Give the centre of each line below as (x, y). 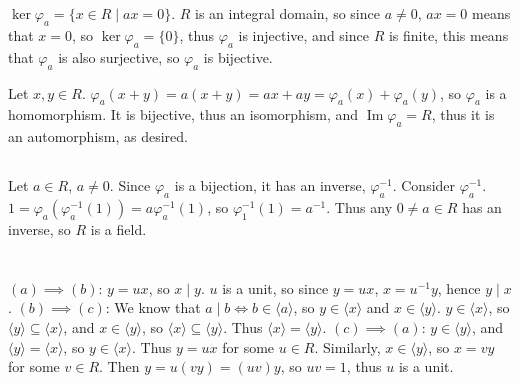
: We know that (153, 307)
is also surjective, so (119, 56)
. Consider (424, 185)
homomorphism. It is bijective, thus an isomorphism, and (183, 114)
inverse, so (39, 228)
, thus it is (463, 114)
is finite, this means (448, 34)
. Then (119, 366)
